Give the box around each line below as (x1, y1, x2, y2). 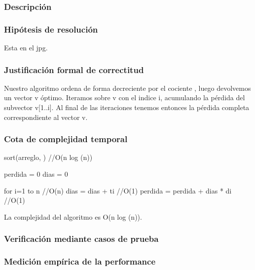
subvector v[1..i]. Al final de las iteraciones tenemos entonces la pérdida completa (4, 102, 250, 113)
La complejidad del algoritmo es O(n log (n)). (4, 211, 142, 222)
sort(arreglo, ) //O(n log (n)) (4, 152, 93, 162)
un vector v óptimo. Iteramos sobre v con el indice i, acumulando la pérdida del (4, 92, 245, 103)
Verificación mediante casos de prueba (4, 232, 159, 245)
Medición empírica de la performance (4, 255, 156, 268)
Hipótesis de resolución (4, 23, 98, 35)
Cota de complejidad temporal (4, 133, 128, 145)
